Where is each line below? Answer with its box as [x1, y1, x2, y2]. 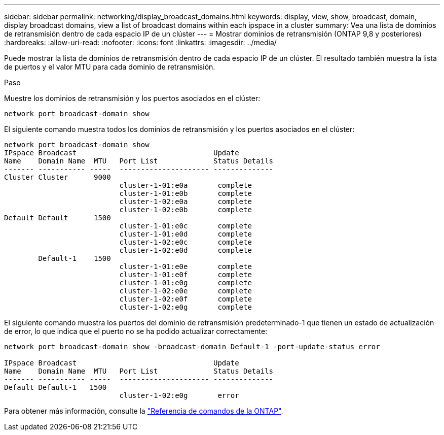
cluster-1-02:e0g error [119, 391, 239, 399]
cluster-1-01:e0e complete [119, 262, 252, 271]
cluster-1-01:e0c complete [119, 222, 252, 230]
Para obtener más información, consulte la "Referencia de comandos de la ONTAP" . [4, 407, 283, 415]
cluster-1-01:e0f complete [119, 271, 252, 279]
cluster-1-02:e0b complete [119, 206, 252, 214]
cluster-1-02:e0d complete [119, 246, 252, 254]
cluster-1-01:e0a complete [119, 181, 252, 189]
